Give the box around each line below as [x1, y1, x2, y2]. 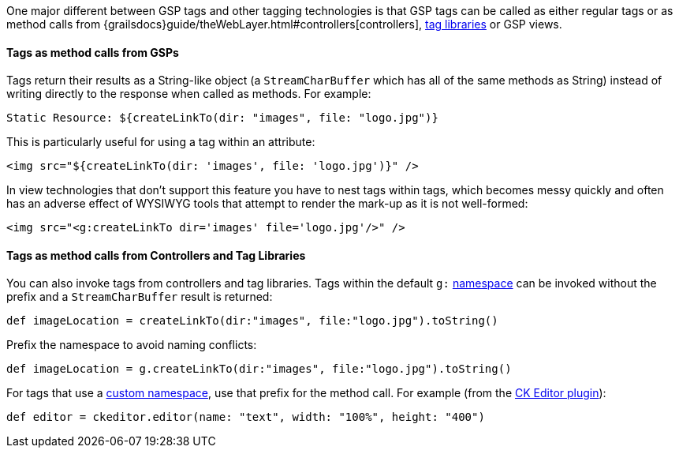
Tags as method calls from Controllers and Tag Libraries [6, 248, 306, 262]
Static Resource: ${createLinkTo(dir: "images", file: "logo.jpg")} [6, 111, 438, 125]
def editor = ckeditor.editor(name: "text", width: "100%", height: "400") [6, 411, 485, 424]
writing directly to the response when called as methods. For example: [6, 87, 371, 101]
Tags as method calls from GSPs [6, 45, 179, 59]
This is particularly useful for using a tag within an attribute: [6, 135, 315, 149]
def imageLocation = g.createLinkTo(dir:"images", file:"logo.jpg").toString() [6, 362, 512, 376]
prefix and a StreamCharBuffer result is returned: [6, 290, 273, 304]
